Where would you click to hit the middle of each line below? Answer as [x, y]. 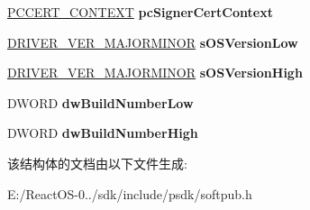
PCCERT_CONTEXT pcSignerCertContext [140, 12]
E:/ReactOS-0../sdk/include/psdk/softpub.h [130, 193]
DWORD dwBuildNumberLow [100, 102]
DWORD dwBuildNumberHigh [103, 133]
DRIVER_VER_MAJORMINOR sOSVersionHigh [155, 73]
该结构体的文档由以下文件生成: [97, 163]
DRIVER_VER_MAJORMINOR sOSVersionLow [153, 42]
